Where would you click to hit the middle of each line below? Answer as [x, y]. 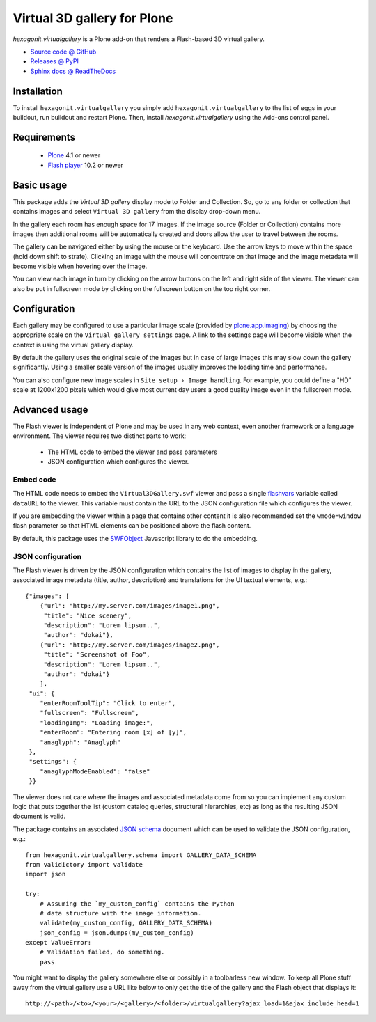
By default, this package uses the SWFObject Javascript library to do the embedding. [135, 538]
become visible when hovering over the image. [80, 266]
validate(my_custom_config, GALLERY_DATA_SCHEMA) [126, 923]
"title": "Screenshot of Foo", [97, 655]
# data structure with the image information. [120, 913]
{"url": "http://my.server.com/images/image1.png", [130, 606]
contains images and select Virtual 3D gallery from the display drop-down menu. [137, 212]
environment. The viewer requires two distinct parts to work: [100, 436]
